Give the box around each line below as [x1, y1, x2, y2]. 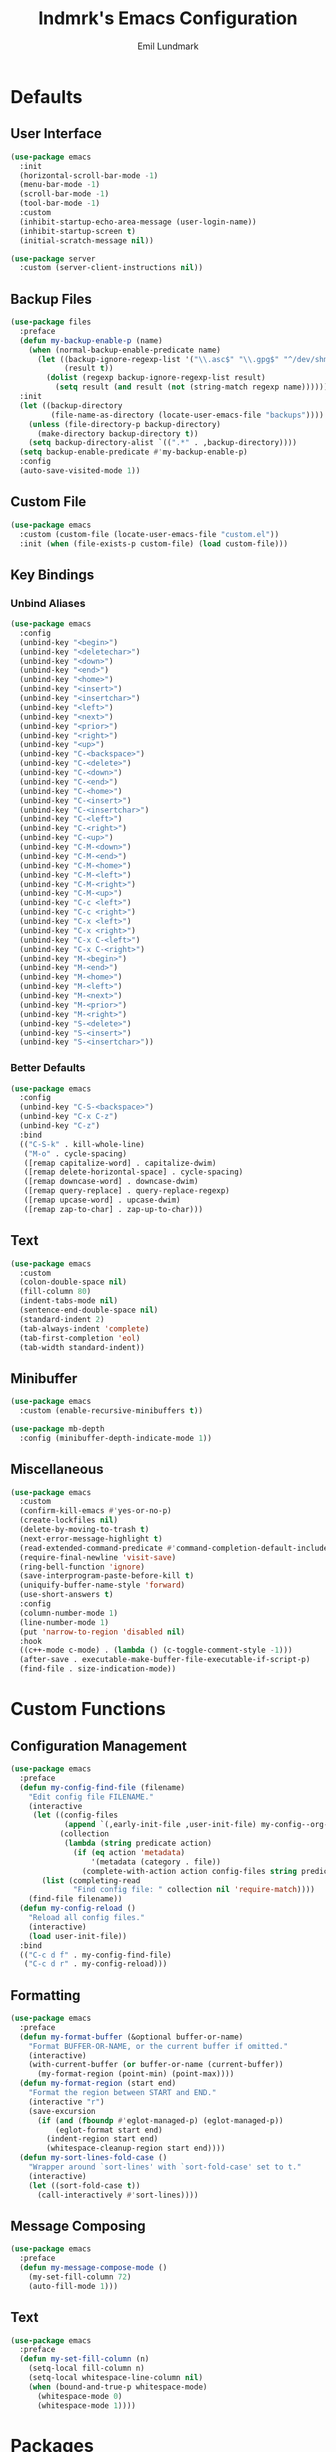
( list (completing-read [41, 1875, 141, 1886]
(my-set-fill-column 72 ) [28, 2272, 132, 2282]
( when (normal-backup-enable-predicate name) [28, 345, 222, 355]
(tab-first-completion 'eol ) [19, 1333, 141, 1343]
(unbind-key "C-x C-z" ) [19, 1112, 118, 1122]
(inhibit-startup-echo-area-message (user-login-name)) [19, 217, 257, 227]
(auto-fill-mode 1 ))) [28, 2281, 118, 2291]
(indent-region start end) [46, 2134, 159, 2144]
